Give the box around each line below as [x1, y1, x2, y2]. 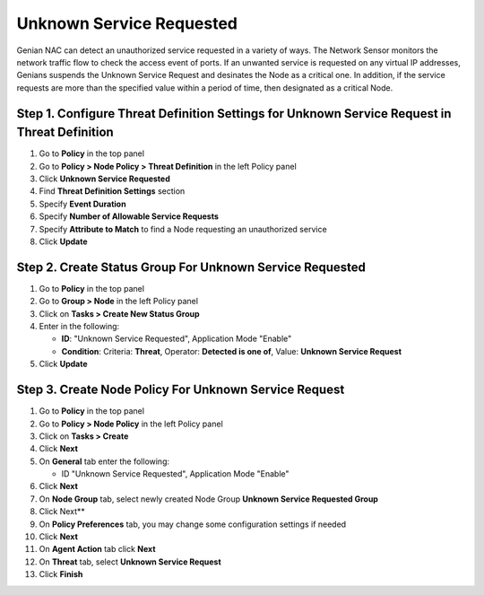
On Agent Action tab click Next [39, 544, 156, 555]
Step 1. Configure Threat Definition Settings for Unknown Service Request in [16, 106, 452, 121]
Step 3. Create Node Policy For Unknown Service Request [16, 382, 345, 398]
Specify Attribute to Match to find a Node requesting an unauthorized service [39, 223, 327, 234]
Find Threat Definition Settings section [39, 186, 186, 197]
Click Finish [39, 569, 83, 580]
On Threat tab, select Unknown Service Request [39, 556, 221, 567]
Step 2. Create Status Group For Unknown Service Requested [16, 259, 367, 275]
